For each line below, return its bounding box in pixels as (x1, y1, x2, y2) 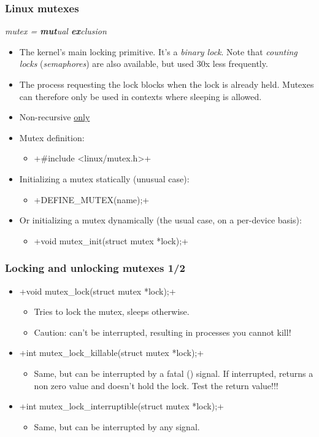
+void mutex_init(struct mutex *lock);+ (34, 234, 188, 247)
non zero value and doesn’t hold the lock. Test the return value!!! (34, 379, 279, 392)
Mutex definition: (19, 131, 85, 144)
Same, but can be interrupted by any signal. (34, 420, 200, 433)
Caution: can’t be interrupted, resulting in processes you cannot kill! (34, 325, 291, 338)
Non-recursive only (19, 110, 90, 123)
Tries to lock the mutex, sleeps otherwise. (34, 305, 190, 318)
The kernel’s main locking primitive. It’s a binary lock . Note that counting (19, 45, 298, 58)
